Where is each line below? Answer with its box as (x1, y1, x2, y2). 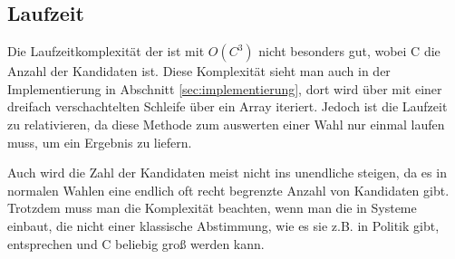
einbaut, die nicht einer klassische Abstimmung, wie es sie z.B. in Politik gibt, (7, 216, 440, 235)
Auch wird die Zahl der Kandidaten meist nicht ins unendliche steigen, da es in (7, 163, 447, 182)
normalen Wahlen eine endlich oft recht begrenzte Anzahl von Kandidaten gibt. (7, 180, 450, 199)
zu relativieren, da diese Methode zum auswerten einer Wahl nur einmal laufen (7, 114, 445, 133)
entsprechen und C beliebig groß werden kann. (7, 234, 265, 253)
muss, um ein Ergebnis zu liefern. (7, 132, 192, 151)
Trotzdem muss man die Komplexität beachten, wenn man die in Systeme (7, 198, 417, 217)
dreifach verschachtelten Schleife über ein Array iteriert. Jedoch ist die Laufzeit (7, 97, 448, 116)
